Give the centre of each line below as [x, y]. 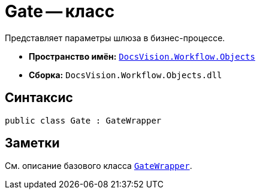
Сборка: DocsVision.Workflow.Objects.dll [126, 75]
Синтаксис [39, 98]
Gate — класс [60, 11]
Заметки [32, 143]
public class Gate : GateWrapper [83, 120]
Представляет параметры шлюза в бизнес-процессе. [115, 38]
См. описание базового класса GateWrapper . [99, 166]
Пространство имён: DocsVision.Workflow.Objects [142, 56]
